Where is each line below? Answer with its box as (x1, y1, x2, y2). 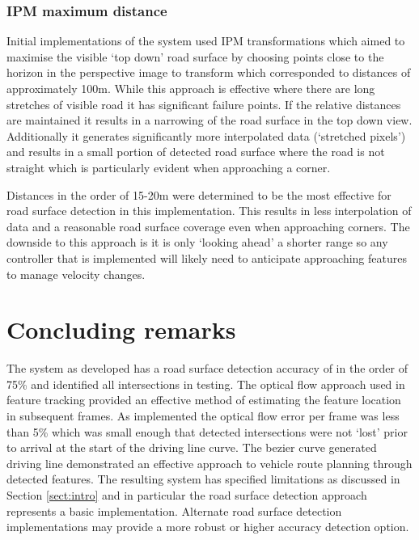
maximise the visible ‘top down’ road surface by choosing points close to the (6, 48, 384, 65)
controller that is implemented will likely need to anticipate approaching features (6, 249, 407, 266)
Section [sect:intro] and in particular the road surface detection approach (6, 487, 367, 503)
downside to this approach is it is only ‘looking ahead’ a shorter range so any (6, 234, 388, 251)
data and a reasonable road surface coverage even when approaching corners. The (6, 217, 410, 234)
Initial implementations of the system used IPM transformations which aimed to (6, 32, 405, 49)
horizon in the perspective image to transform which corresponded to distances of (6, 64, 411, 81)
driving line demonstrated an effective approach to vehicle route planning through (6, 454, 413, 471)
